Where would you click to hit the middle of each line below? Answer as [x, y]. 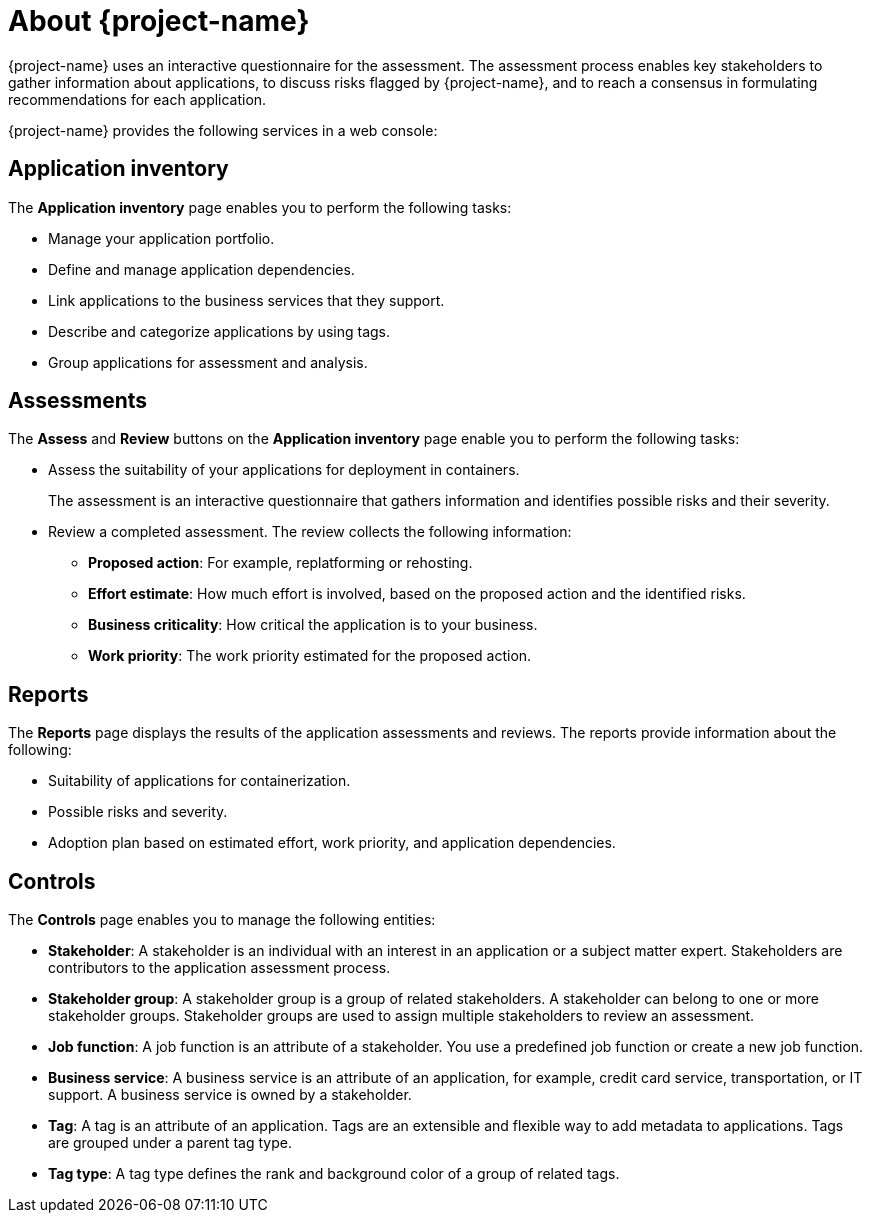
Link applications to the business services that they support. [246, 300]
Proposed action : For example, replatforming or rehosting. [280, 563]
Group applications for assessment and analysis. [208, 362]
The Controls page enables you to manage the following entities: [222, 920]
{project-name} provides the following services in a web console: [223, 130]
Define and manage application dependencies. [201, 269]
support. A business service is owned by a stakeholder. [230, 1095]
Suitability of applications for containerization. [199, 781]
